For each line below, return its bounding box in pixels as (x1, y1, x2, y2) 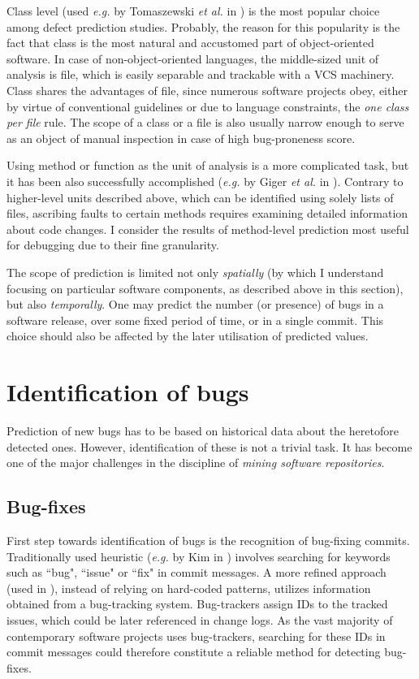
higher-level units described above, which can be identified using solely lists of (6, 188, 394, 205)
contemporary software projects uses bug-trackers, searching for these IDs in (6, 627, 386, 644)
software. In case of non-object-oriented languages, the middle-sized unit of (6, 50, 379, 67)
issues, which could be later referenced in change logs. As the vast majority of (6, 611, 393, 628)
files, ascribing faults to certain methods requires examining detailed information (6, 205, 408, 222)
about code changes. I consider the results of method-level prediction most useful (6, 220, 409, 237)
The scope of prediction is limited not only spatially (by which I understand (6, 263, 384, 280)
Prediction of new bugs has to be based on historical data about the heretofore (6, 422, 399, 439)
